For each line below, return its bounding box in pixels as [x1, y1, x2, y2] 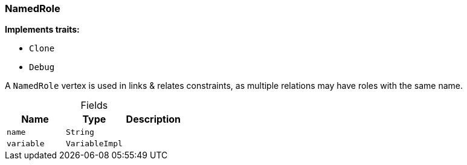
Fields [80, 99, 108, 112]
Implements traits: [5, 24, 80, 35]
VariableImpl [65, 139, 123, 149]
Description [126, 113, 181, 126]
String [65, 128, 94, 137]
